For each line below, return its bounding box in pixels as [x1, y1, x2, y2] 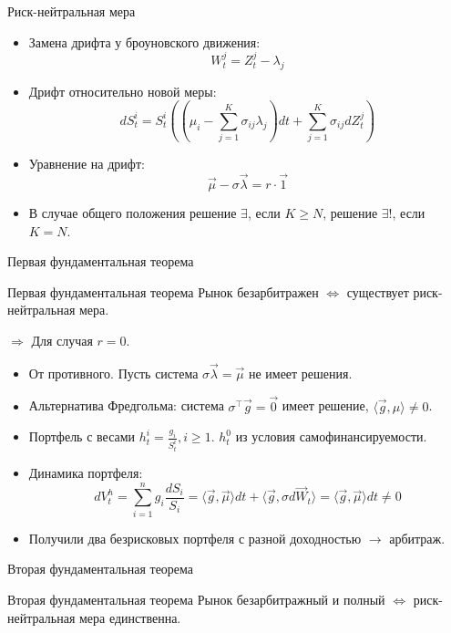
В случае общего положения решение [28, 202, 237, 222]
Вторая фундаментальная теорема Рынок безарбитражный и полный [7, 589, 385, 608]
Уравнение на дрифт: [28, 154, 145, 173]
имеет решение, [282, 396, 369, 415]
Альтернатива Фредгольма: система [28, 396, 224, 415]
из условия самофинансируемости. [235, 427, 427, 446]
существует [346, 282, 409, 301]
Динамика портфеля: [28, 463, 143, 483]
